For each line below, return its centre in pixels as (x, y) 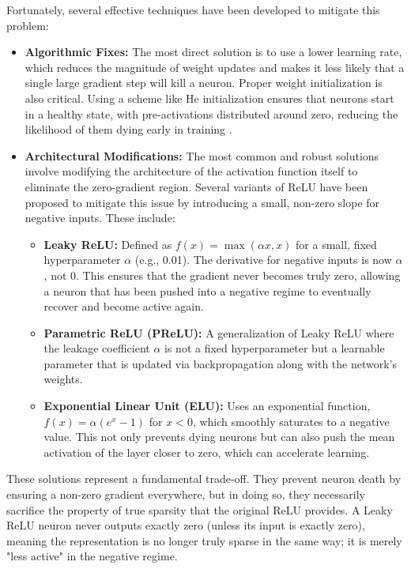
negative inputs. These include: (100, 218)
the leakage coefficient (97, 348)
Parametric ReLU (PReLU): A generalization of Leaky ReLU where (219, 332)
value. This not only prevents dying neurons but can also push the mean (219, 437)
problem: (28, 25)
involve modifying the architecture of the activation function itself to (191, 171)
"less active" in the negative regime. (92, 556)
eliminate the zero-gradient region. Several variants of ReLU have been (196, 186)
